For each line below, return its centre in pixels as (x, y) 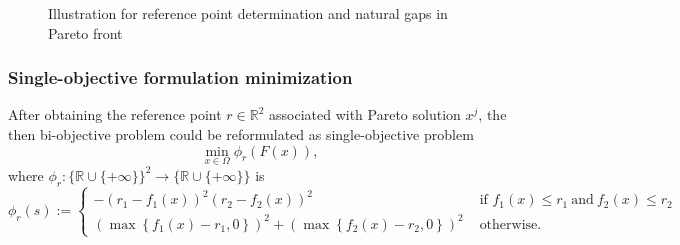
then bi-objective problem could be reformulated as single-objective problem (241, 134)
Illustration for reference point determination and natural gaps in (248, 13)
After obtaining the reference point (115, 114)
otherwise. (510, 224)
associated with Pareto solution (365, 114)
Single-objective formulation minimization (180, 77)
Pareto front (85, 32)
